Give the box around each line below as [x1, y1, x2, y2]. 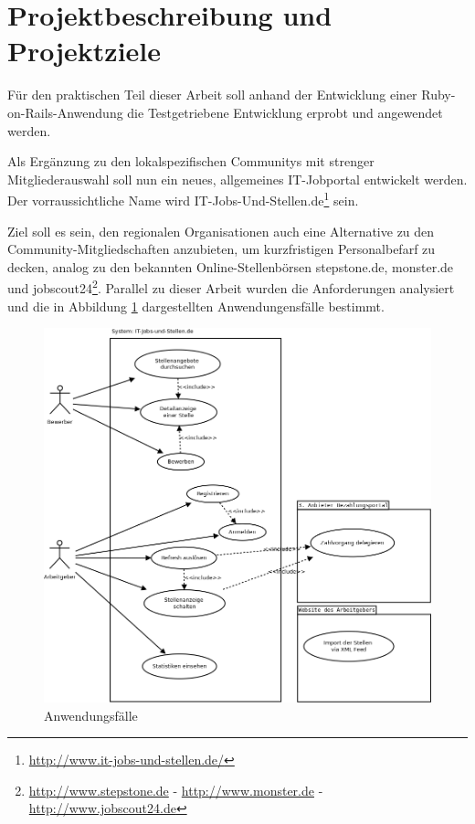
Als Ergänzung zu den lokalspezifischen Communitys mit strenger [7, 152, 375, 171]
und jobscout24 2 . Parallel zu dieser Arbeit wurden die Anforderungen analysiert [7, 276, 455, 297]
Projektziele [7, 32, 162, 69]
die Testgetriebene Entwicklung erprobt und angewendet [127, 102, 443, 121]
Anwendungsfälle [44, 705, 138, 724]
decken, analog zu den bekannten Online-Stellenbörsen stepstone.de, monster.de [7, 257, 454, 276]
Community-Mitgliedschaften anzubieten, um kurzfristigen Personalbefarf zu [7, 239, 436, 259]
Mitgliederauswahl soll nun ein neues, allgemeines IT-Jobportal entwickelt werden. [7, 169, 468, 188]
